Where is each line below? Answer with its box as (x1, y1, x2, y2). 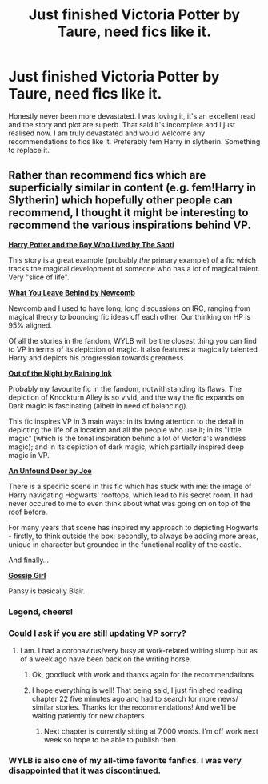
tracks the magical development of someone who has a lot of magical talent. (8, 263, 260, 273)
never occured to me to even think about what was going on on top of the (8, 498, 251, 508)
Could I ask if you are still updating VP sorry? (8, 627, 186, 638)
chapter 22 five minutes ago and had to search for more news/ (31, 694, 238, 703)
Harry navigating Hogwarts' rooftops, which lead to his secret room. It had (8, 490, 254, 500)
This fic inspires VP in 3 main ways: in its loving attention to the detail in (8, 416, 244, 426)
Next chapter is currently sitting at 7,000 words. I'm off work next (43, 726, 258, 736)
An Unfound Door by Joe (8, 466, 92, 476)
